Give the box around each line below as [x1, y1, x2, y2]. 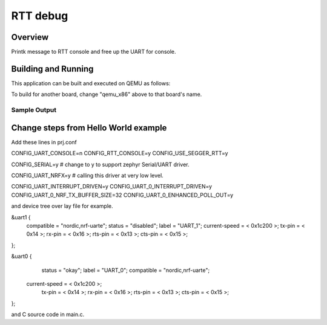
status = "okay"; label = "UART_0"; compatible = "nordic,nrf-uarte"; [41, 266, 210, 274]
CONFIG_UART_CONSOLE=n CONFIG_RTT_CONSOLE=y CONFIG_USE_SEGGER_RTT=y [11, 150, 228, 157]
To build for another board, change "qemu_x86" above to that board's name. [11, 91, 202, 98]
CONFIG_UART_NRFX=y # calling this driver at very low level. [11, 172, 163, 179]
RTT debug [11, 9, 68, 22]
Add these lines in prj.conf [11, 138, 77, 146]
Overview [11, 32, 49, 42]
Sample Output [11, 106, 57, 114]
